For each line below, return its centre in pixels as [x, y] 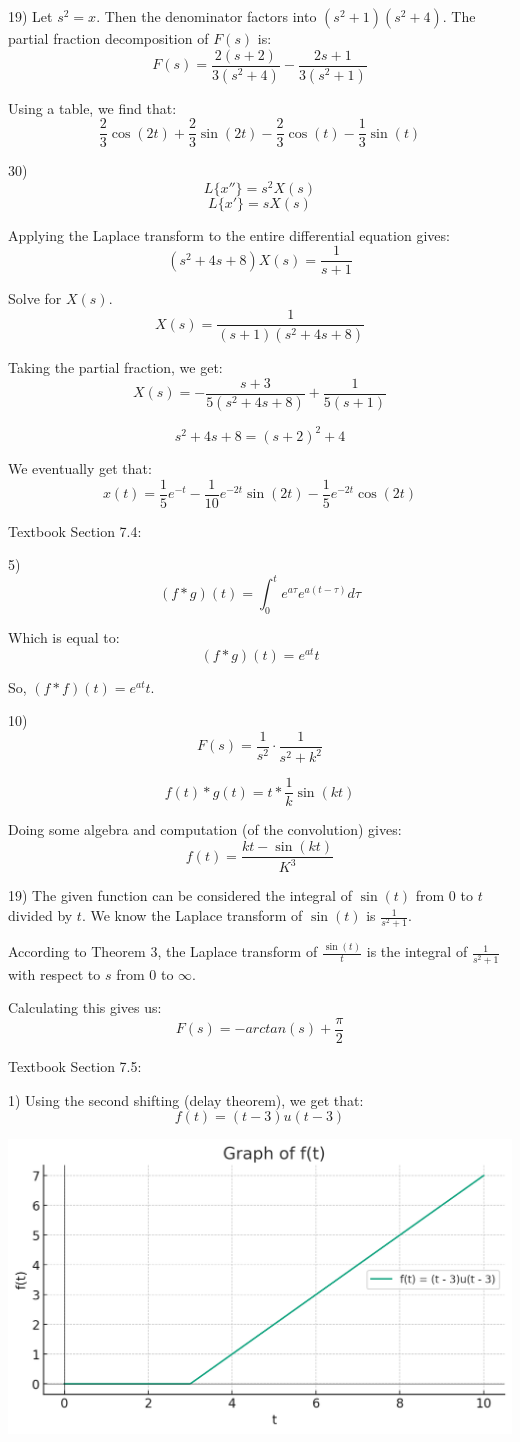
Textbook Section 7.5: [75, 1065]
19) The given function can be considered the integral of [180, 895]
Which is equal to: [64, 637]
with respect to [54, 973]
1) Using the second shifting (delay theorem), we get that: [186, 1099]
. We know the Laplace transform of [192, 915]
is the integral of [417, 951]
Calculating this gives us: [85, 1007]
